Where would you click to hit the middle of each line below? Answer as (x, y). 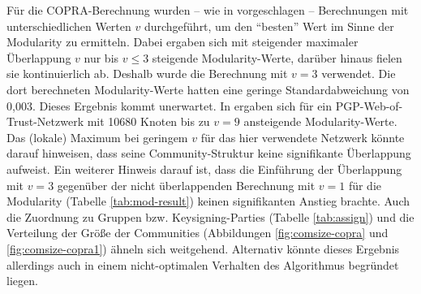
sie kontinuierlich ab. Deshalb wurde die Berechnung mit (147, 73)
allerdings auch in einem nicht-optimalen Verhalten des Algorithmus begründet (203, 264)
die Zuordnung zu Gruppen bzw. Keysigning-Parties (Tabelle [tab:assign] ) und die (210, 216)
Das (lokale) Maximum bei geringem (97, 137)
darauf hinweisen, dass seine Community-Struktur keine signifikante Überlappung (209, 153)
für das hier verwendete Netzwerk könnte (303, 137)
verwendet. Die (359, 73)
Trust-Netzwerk (45, 121)
